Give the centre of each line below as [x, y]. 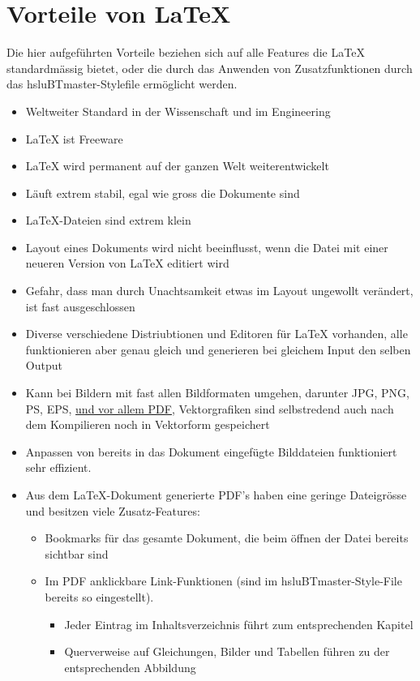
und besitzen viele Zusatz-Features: [113, 510]
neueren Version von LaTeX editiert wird [127, 263]
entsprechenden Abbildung [130, 667]
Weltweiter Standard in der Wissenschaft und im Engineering [178, 111]
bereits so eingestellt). [99, 596]
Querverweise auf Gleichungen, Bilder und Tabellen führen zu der [227, 651]
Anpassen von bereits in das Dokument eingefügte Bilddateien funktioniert [211, 451]
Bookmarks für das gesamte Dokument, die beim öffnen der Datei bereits [227, 538]
